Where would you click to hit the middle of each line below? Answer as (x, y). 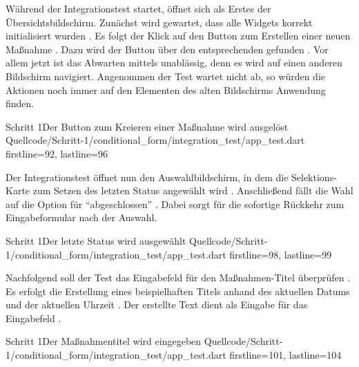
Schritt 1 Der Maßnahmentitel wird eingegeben (104, 341)
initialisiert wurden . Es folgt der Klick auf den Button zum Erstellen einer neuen (178, 36)
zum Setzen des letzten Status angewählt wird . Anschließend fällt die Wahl (193, 190)
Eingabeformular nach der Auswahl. (81, 217)
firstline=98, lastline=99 (281, 254)
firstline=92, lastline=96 (57, 153)
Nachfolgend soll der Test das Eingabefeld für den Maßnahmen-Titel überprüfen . (178, 277)
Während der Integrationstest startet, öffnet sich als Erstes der (138, 8)
